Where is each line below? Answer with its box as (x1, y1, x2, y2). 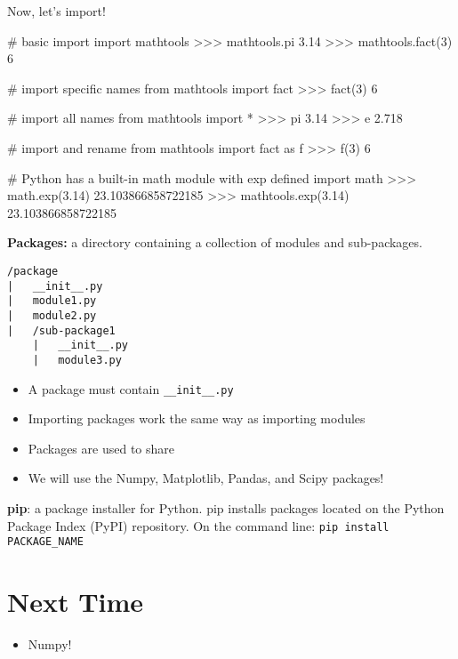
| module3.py (32, 353, 122, 366)
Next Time (7, 583, 144, 620)
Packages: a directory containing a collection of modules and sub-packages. (7, 233, 422, 252)
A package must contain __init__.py (28, 379, 234, 398)
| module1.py (7, 294, 97, 308)
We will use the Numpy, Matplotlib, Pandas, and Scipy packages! (28, 469, 384, 487)
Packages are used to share (28, 438, 174, 457)
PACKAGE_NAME (7, 535, 84, 549)
